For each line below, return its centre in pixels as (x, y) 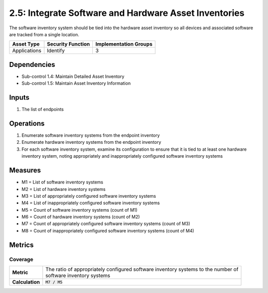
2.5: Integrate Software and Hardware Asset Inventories (127, 13)
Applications (27, 51)
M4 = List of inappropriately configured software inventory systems (91, 203)
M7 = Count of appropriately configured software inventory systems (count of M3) (106, 224)
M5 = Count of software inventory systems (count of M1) (79, 210)
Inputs (19, 97)
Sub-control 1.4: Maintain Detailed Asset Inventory (73, 76)
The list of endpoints (43, 110)
